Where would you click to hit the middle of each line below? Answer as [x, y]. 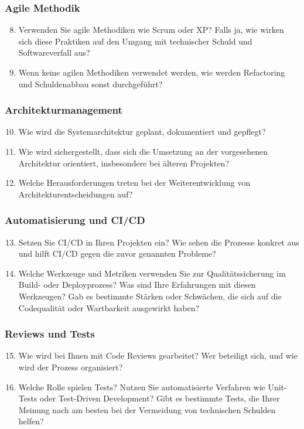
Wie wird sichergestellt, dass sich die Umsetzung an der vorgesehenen [143, 151]
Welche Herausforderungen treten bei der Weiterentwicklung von [134, 183]
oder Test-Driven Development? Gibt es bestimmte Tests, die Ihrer [160, 398]
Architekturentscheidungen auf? [76, 194]
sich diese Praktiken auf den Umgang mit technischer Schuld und [135, 41]
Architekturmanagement [64, 110]
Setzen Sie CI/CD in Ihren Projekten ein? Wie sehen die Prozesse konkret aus [159, 242]
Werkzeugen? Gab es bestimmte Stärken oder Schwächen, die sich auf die [150, 296]
